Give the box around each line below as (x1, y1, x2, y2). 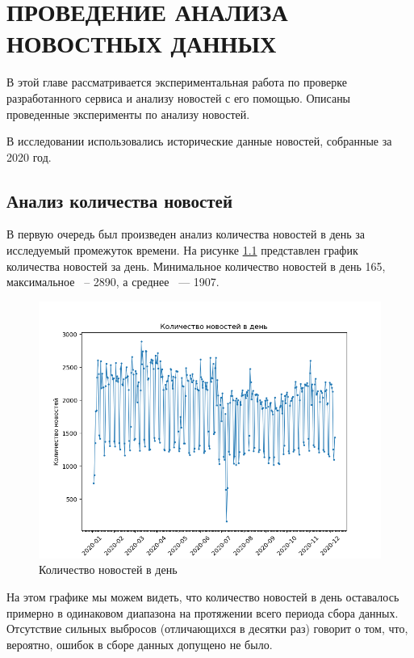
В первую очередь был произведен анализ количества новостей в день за (6, 226, 366, 243)
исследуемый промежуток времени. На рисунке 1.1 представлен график (6, 242, 358, 259)
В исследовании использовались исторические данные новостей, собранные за (6, 133, 392, 150)
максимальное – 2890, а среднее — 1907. (6, 273, 220, 290)
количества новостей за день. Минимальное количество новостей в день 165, (6, 257, 386, 274)
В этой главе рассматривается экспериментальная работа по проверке (6, 74, 347, 91)
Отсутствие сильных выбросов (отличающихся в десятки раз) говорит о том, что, (6, 620, 408, 637)
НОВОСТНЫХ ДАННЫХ (6, 27, 277, 60)
